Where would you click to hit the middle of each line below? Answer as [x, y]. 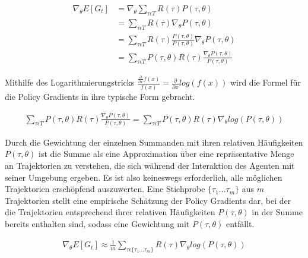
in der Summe [277, 212]
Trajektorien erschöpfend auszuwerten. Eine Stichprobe [105, 189]
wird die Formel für [265, 82]
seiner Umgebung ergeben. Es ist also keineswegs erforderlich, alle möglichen [144, 177]
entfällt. [240, 224]
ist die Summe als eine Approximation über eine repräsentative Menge [166, 154]
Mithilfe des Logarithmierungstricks [70, 82]
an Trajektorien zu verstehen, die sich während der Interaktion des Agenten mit [150, 166]
